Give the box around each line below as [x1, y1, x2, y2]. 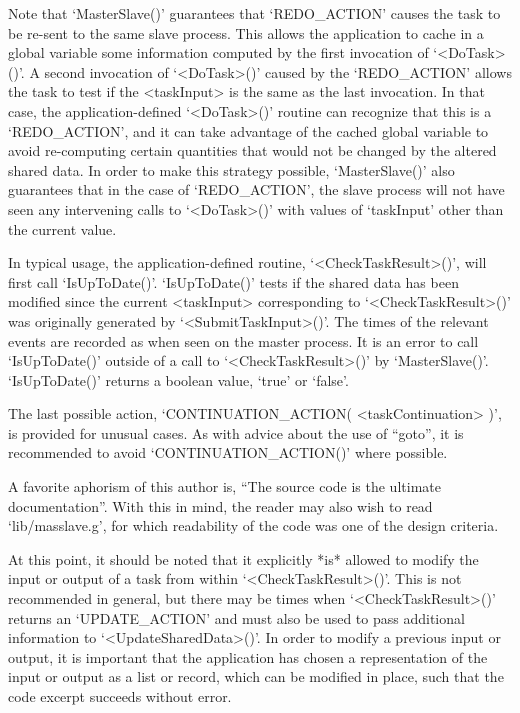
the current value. [8, 218, 117, 239]
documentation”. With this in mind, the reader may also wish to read [8, 495, 433, 516]
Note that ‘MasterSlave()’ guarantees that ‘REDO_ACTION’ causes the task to [8, 3, 501, 23]
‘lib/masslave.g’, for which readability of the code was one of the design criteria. [8, 515, 499, 536]
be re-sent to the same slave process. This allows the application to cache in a [8, 22, 484, 43]
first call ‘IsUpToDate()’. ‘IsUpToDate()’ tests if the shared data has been [8, 271, 459, 292]
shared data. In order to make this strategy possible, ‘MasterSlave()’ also [8, 159, 455, 180]
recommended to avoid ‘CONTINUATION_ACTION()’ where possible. [8, 442, 448, 463]
